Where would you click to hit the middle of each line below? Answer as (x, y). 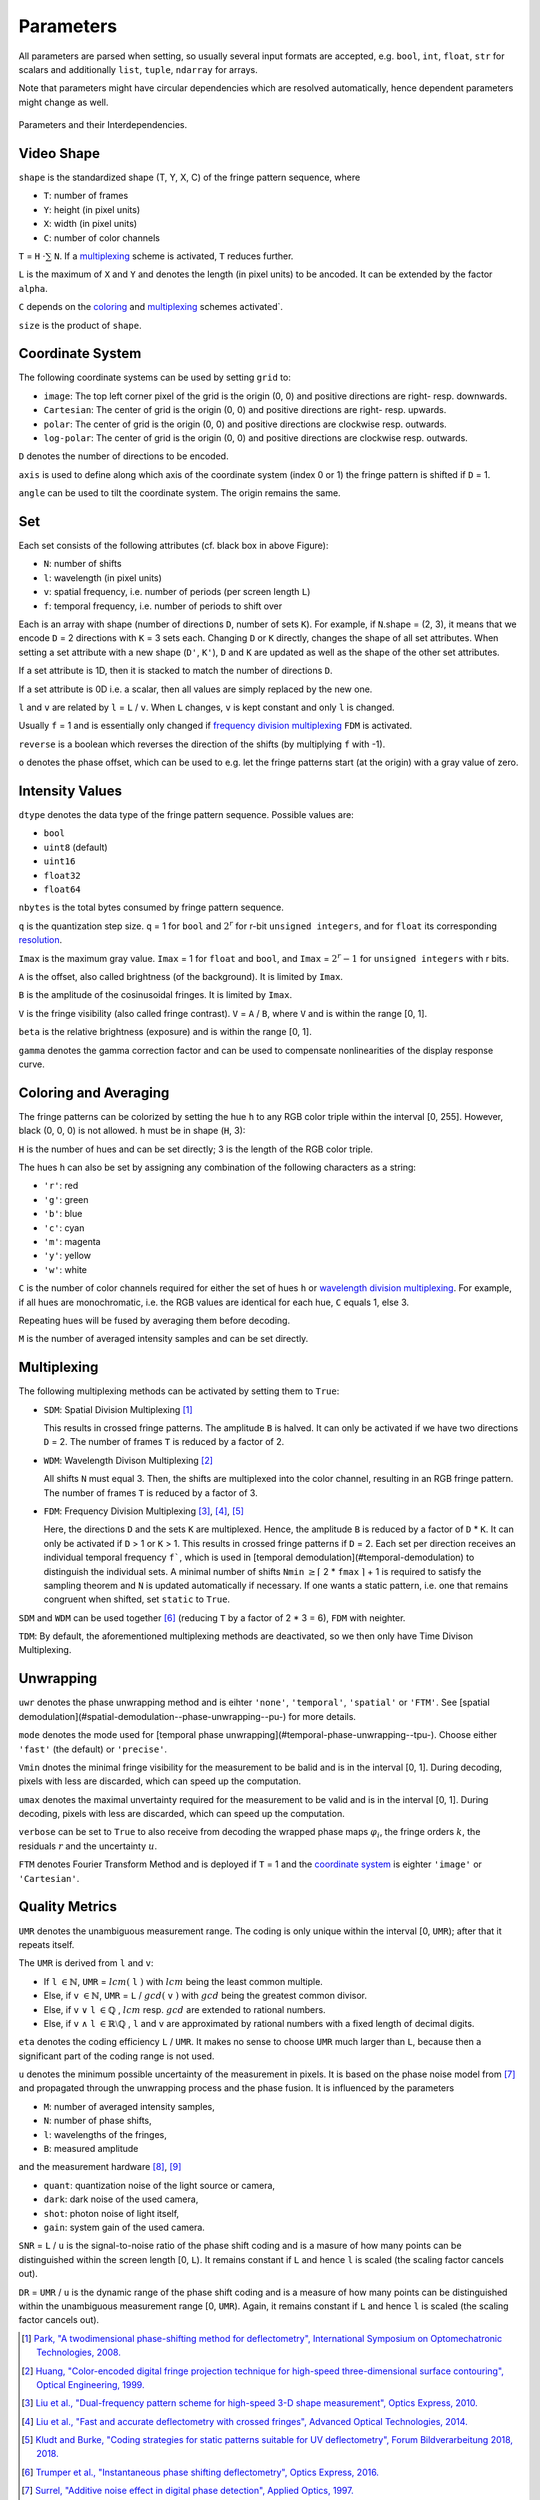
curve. (31, 1064)
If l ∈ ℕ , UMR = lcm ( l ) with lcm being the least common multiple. (183, 1981)
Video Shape (59, 153)
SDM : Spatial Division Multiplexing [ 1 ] (118, 1409)
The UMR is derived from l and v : (86, 1963)
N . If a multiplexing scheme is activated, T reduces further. (173, 256)
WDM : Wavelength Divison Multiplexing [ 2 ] (128, 1460)
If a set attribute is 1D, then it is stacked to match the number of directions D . (176, 671)
